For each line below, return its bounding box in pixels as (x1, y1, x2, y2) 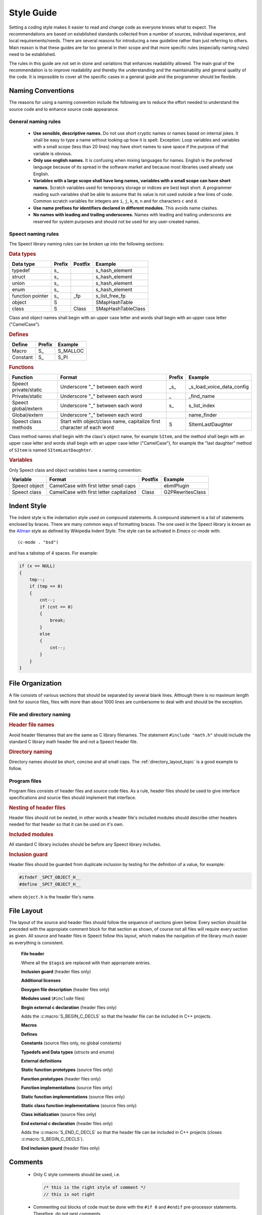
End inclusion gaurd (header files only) (21, 1145, 100, 1151)
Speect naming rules (9, 231, 59, 238)
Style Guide (9, 7, 57, 18)
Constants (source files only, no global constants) (21, 1040, 122, 1046)
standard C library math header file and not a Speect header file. (9, 739, 138, 745)
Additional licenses (21, 977, 61, 984)
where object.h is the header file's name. (9, 894, 95, 900)
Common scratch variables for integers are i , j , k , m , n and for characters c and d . (33, 198, 198, 204)
